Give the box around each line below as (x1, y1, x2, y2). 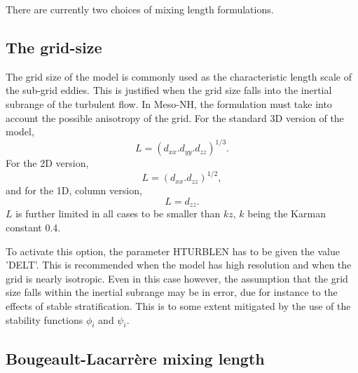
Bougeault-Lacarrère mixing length (6, 347, 265, 369)
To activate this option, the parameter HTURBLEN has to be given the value (6, 243, 340, 258)
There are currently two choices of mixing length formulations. (6, 2, 274, 16)
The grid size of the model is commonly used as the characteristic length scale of (6, 69, 352, 83)
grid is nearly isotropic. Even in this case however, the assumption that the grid (6, 271, 348, 285)
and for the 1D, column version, (6, 183, 142, 198)
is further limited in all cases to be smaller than (15, 206, 221, 221)
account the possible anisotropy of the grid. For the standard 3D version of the (6, 110, 344, 125)
